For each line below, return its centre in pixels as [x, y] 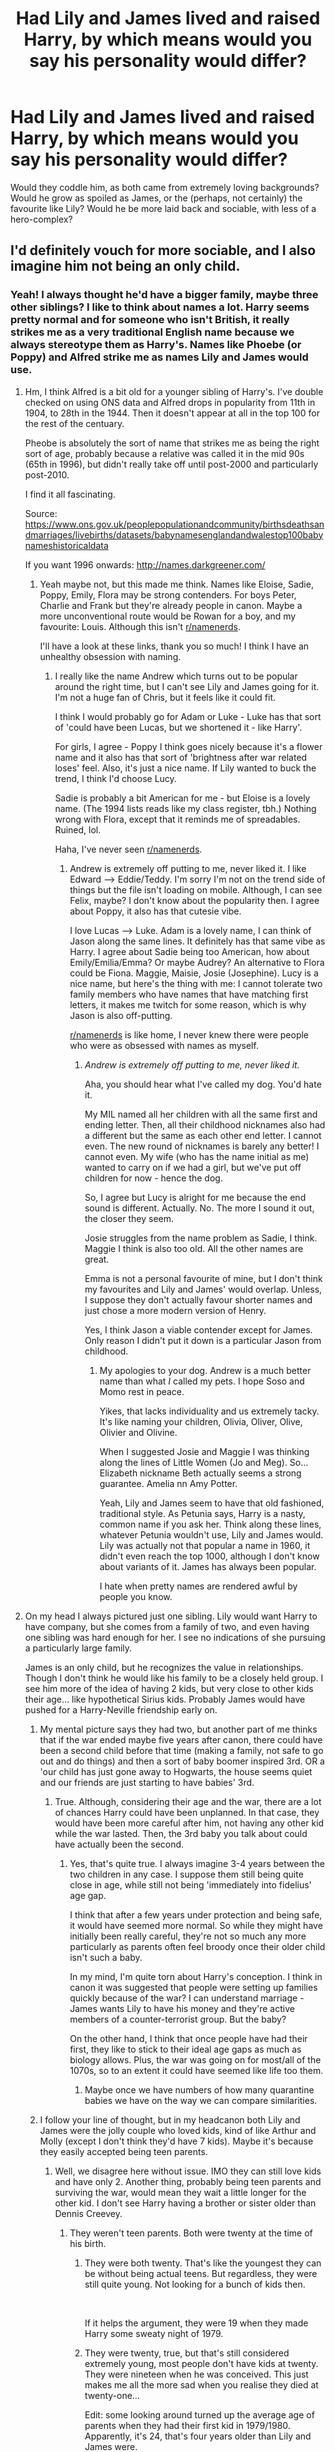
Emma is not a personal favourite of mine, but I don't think [203, 1278]
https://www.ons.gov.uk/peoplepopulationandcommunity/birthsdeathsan [174, 524]
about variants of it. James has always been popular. [208, 1566]
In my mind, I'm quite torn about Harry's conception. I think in [196, 1976]
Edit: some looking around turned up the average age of [199, 2414]
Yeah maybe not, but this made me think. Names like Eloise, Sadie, [176, 584]
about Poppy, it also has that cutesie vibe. [155, 911]
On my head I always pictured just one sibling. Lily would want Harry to [171, 1616]
